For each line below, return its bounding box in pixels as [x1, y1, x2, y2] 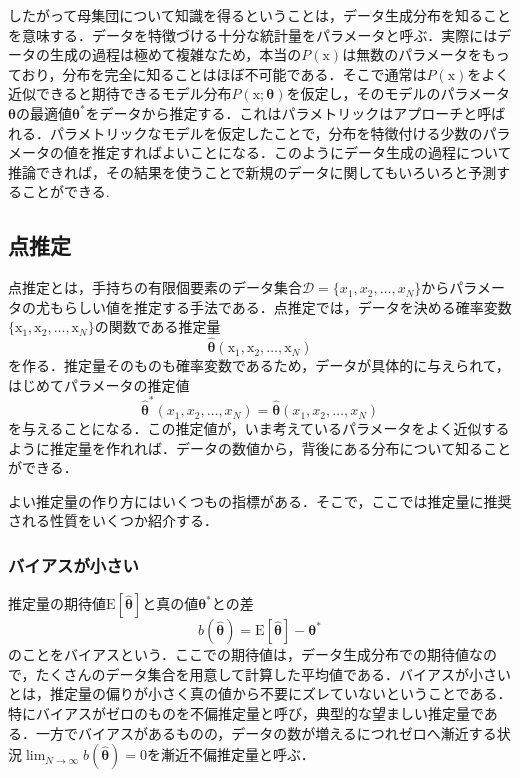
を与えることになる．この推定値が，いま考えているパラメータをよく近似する [8, 418, 510, 439]
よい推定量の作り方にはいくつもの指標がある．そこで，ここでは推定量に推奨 [8, 490, 512, 511]
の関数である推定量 [94, 316, 221, 337]
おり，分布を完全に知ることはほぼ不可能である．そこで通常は [21, 63, 427, 84]
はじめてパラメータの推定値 [8, 374, 190, 395]
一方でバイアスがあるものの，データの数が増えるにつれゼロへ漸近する [35, 722, 497, 743]
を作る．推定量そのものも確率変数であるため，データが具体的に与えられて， [8, 355, 510, 376]
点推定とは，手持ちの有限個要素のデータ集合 [8, 277, 302, 298]
